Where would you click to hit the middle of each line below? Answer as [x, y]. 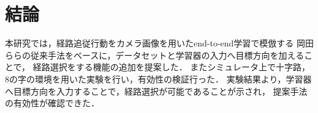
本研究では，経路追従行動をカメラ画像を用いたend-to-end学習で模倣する [150, 43]
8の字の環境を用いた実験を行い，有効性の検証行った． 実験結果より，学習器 [158, 78]
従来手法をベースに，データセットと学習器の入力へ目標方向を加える [167, 55]
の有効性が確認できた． [52, 103]
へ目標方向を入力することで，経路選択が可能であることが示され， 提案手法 [156, 91]
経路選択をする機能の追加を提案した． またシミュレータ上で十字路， [172, 67]
